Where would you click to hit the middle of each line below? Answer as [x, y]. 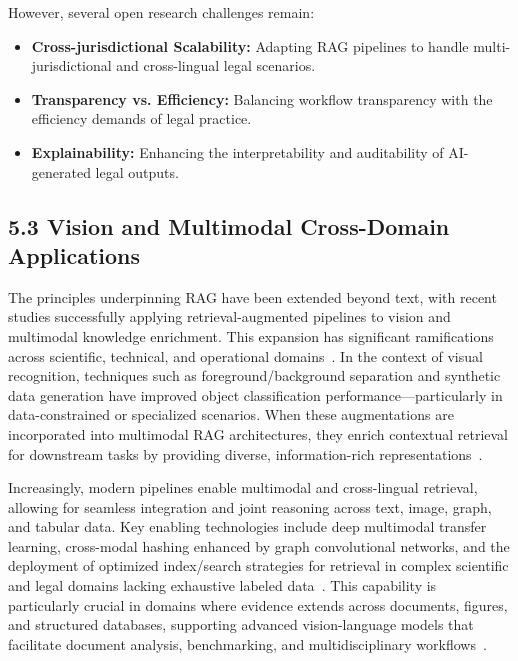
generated [61, 171]
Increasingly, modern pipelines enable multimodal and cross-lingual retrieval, [243, 487]
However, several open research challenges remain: [161, 12]
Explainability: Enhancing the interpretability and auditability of [237, 151]
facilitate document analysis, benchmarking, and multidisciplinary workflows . [247, 643]
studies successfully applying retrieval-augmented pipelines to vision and [229, 316]
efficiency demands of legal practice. [141, 118]
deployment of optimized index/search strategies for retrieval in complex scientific [258, 565]
